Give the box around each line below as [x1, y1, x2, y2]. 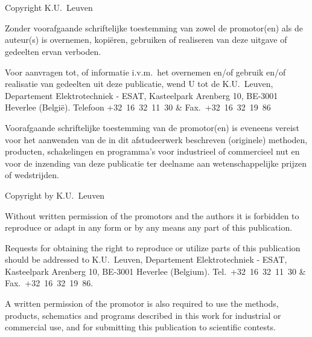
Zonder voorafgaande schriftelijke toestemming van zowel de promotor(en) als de [5, 21, 303, 34]
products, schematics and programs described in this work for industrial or [5, 309, 281, 321]
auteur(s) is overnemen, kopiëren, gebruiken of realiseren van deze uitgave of [5, 33, 287, 46]
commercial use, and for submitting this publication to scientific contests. [5, 321, 276, 333]
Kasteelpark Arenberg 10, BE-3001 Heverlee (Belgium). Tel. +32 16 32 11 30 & [5, 265, 306, 277]
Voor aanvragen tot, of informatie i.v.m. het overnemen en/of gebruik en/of [5, 65, 286, 78]
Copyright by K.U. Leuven [5, 188, 105, 201]
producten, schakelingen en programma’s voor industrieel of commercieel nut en [5, 145, 300, 158]
